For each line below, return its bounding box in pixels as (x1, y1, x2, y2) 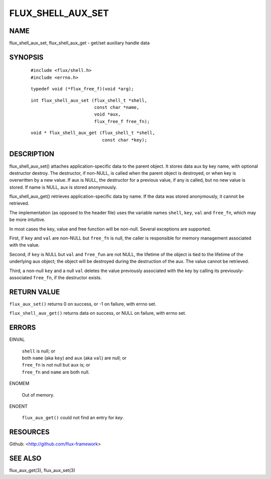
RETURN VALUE (9, 288, 60, 296)
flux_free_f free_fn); (94, 118, 150, 124)
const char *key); (102, 137, 148, 143)
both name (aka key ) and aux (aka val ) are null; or (22, 354, 127, 361)
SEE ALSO (9, 454, 42, 463)
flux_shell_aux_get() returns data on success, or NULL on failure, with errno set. (9, 310, 187, 316)
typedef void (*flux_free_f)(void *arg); (31, 86, 134, 92)
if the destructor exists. (54, 274, 102, 281)
